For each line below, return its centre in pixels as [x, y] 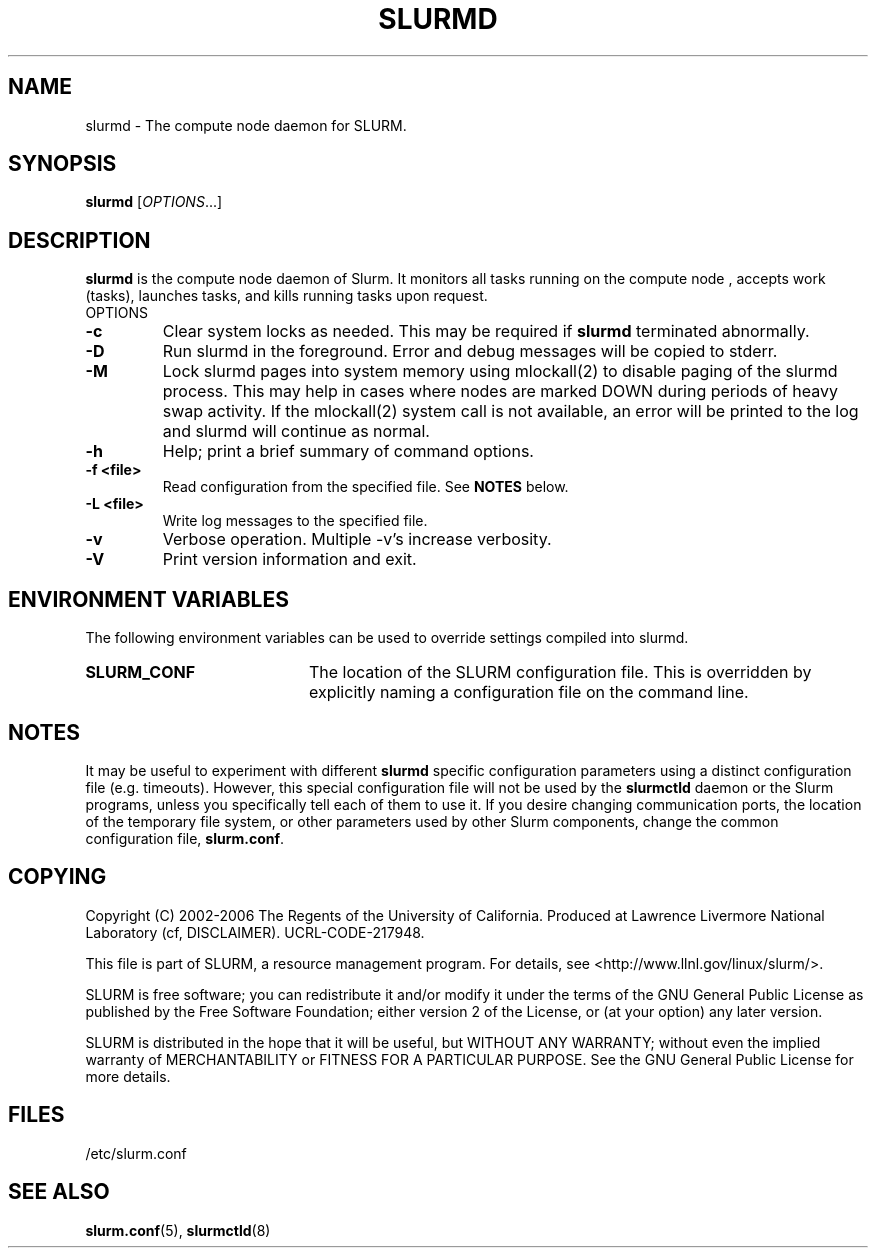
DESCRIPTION [79, 240]
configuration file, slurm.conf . [185, 838]
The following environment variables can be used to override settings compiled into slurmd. [387, 638]
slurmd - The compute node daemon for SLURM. [246, 125]
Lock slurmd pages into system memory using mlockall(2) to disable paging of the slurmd [500, 371]
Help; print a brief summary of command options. [348, 451]
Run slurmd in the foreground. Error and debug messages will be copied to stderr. [470, 351]
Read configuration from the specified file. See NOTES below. [365, 487]
